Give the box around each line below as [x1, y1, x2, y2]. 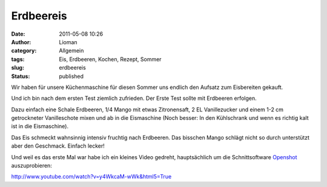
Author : [11, 38, 31, 45]
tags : [11, 55, 25, 63]
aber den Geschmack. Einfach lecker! [11, 142, 105, 149]
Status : [11, 73, 30, 80]
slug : [11, 64, 24, 71]
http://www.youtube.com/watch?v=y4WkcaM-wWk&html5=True [11, 173, 172, 180]
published [59, 73, 84, 80]
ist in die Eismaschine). [11, 123, 69, 130]
